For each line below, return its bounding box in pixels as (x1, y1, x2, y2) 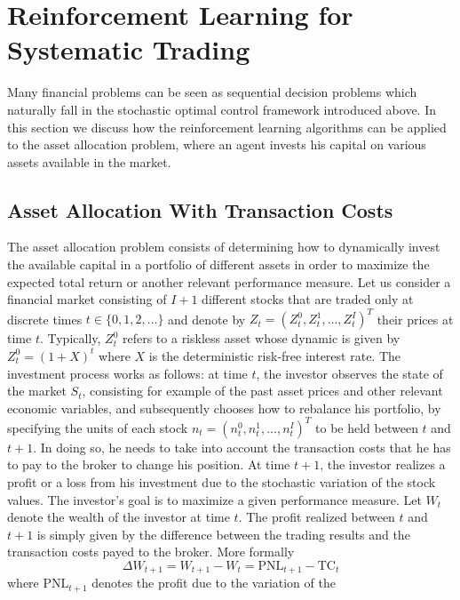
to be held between (315, 418, 418, 436)
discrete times (7, 309, 83, 328)
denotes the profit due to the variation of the (91, 573, 336, 592)
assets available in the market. (7, 152, 171, 171)
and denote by (168, 309, 246, 328)
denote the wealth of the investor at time (7, 508, 230, 526)
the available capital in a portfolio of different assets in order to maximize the (7, 255, 430, 274)
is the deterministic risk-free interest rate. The (148, 346, 401, 364)
